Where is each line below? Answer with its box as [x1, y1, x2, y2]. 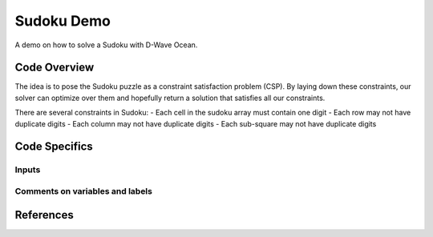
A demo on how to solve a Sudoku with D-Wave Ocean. [14, 40, 198, 50]
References [14, 208, 74, 222]
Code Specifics [14, 140, 94, 154]
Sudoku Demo [14, 12, 111, 30]
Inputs [14, 164, 41, 175]
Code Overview [14, 61, 95, 74]
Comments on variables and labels [14, 185, 152, 196]
